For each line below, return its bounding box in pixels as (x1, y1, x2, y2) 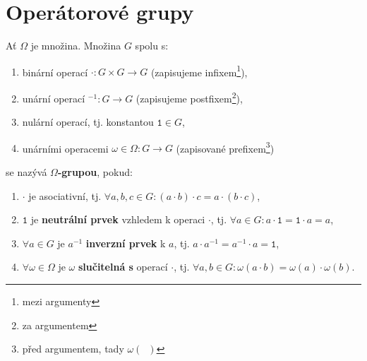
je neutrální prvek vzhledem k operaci (30, 212, 205, 227)
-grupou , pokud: (57, 165, 133, 179)
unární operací (22, 90, 85, 105)
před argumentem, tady (22, 341, 124, 356)
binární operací (22, 64, 88, 79)
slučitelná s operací (78, 259, 168, 274)
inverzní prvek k (85, 235, 166, 250)
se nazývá (6, 165, 47, 179)
